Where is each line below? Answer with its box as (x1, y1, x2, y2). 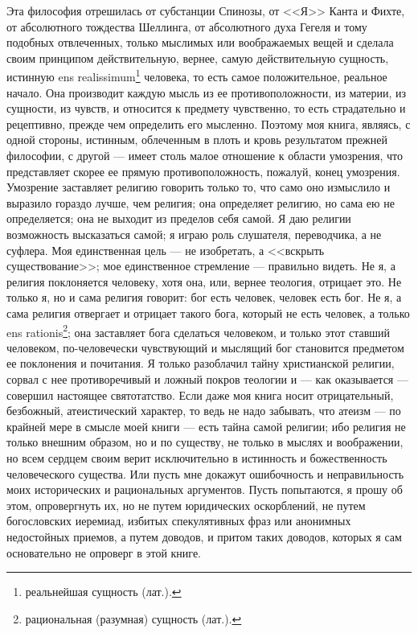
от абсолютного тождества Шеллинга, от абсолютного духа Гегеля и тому (6, 18, 367, 35)
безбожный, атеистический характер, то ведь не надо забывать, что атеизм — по (6, 402, 401, 419)
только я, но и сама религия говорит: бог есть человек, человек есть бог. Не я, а (6, 289, 402, 306)
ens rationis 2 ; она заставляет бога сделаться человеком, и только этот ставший (6, 321, 391, 340)
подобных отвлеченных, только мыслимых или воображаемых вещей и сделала (6, 34, 394, 51)
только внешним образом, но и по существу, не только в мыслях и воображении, (6, 434, 404, 450)
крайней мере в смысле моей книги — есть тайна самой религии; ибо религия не (6, 417, 406, 434)
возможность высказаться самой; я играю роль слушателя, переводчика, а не (6, 225, 382, 242)
